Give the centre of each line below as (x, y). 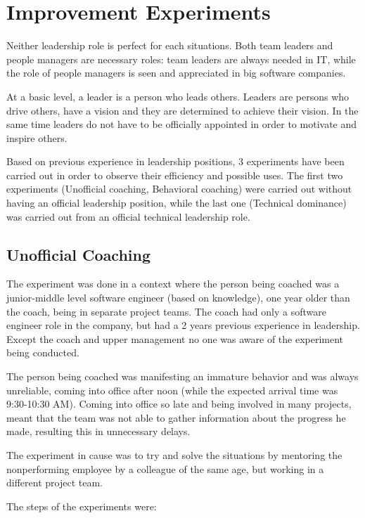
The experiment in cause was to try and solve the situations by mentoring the (174, 454)
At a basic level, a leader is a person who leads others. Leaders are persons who (178, 96)
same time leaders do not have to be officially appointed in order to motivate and (182, 124)
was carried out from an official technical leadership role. (128, 216)
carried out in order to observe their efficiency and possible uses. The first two (175, 175)
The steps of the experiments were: (82, 506)
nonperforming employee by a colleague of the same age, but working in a (165, 468)
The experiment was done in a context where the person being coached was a (173, 284)
